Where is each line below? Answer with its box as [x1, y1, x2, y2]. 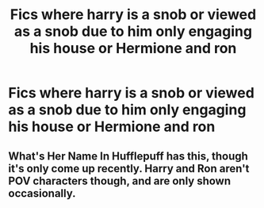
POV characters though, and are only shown [8, 174, 231, 187]
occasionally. [8, 187, 77, 200]
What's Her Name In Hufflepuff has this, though [8, 149, 248, 163]
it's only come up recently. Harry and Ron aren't [8, 161, 250, 175]
